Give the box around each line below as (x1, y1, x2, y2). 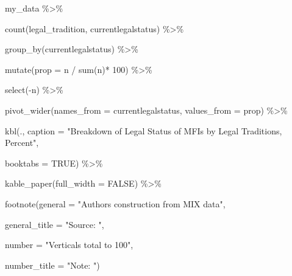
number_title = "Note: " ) (5, 258, 100, 271)
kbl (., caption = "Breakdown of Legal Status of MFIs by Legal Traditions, (5, 124, 282, 137)
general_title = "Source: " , (5, 218, 104, 230)
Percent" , (5, 136, 39, 149)
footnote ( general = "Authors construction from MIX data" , (5, 197, 226, 210)
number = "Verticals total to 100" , (5, 238, 134, 251)
